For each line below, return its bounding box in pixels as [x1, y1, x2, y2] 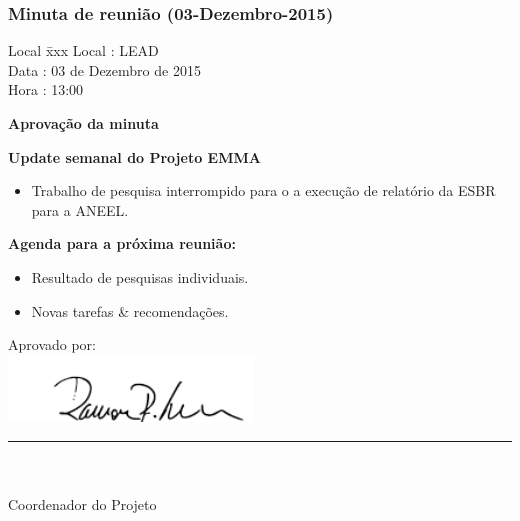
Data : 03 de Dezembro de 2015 [8, 59, 201, 80]
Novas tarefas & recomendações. [31, 300, 229, 321]
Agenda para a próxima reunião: [8, 233, 236, 254]
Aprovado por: [8, 334, 96, 355]
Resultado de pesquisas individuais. [31, 266, 249, 287]
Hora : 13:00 [8, 79, 84, 100]
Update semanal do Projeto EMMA [8, 146, 261, 167]
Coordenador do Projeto [8, 494, 157, 515]
